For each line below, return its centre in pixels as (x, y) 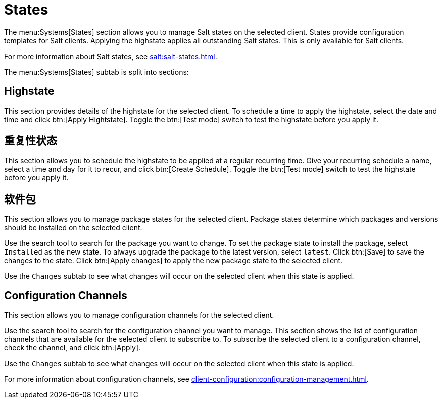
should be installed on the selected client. (73, 228)
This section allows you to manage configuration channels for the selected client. (139, 315)
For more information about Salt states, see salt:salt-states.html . (111, 56)
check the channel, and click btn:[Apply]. (72, 348)
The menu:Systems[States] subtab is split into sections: (96, 72)
